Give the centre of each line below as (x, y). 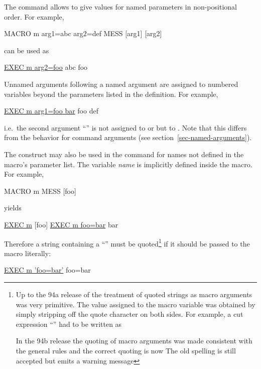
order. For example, (34, 16)
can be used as (27, 50)
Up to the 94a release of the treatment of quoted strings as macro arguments (134, 294)
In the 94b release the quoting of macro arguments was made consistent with (134, 341)
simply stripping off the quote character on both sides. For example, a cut (129, 314)
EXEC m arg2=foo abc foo (46, 67)
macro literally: (28, 253)
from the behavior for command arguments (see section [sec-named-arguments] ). (128, 137)
